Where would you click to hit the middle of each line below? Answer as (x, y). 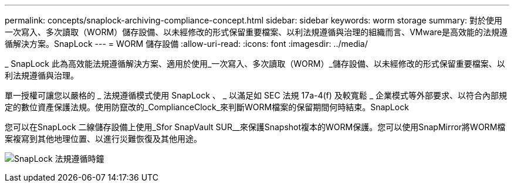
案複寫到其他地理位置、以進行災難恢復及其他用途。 (103, 139)
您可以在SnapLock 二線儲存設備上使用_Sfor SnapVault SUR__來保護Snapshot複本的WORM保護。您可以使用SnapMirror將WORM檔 (255, 127)
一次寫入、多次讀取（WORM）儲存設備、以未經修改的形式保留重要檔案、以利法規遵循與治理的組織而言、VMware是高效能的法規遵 (256, 32)
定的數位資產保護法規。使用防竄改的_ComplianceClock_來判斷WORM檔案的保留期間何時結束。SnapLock (207, 107)
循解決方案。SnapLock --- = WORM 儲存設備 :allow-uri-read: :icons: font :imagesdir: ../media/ (186, 44)
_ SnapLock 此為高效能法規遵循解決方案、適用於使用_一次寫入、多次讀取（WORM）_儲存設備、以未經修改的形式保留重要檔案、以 (255, 64)
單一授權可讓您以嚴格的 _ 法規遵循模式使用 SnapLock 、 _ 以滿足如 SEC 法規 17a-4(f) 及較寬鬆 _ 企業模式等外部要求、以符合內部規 (256, 95)
